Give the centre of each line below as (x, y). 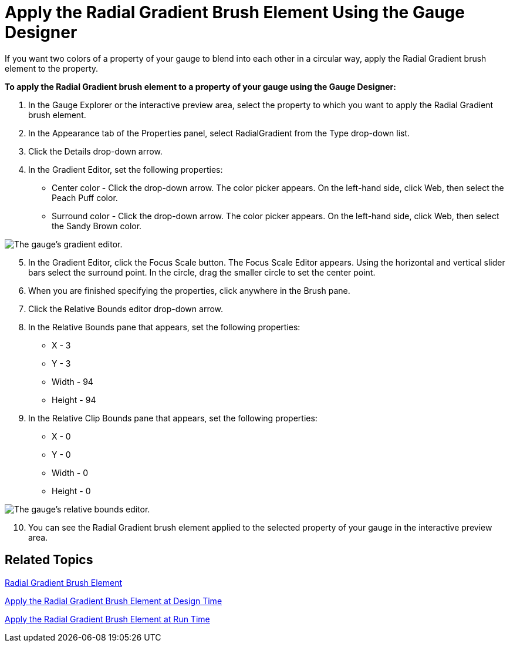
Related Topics (49, 560)
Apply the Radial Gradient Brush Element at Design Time (114, 601)
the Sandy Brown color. (97, 226)
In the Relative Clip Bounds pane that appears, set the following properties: (173, 418)
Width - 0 (70, 472)
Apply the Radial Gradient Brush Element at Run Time (107, 619)
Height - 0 (71, 491)
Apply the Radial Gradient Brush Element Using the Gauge (235, 12)
